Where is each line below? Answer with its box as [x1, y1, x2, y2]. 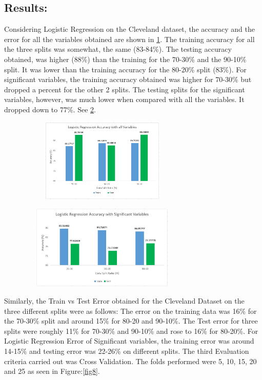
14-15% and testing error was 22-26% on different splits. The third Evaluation [4, 346, 249, 356]
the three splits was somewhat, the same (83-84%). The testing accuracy [4, 44, 232, 54]
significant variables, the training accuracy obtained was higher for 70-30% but [4, 74, 252, 85]
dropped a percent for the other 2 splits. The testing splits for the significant [4, 84, 245, 94]
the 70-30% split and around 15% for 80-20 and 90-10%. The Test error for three [4, 315, 258, 326]
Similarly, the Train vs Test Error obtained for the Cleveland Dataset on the [4, 295, 245, 306]
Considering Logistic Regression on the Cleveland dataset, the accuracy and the [4, 24, 255, 34]
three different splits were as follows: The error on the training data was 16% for [4, 305, 257, 316]
